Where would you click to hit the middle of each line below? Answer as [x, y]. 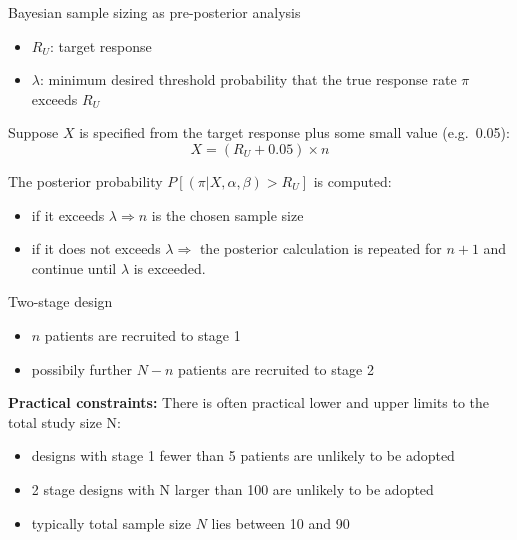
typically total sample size [111, 522]
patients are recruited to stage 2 [276, 368]
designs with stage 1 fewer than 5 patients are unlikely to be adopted [243, 455]
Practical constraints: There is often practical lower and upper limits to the [249, 402]
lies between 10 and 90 [280, 522]
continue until [74, 267]
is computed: [352, 180]
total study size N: [64, 421]
